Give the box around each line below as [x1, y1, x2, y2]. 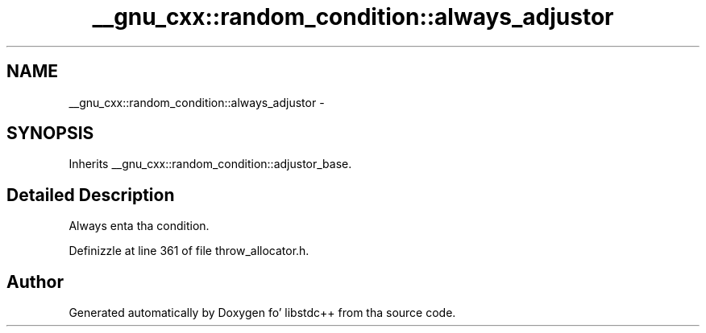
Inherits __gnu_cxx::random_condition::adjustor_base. [69, 157, 352, 171]
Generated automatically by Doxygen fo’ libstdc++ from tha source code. [69, 306, 456, 320]
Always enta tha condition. [69, 219, 210, 233]
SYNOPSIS [6, 123, 94, 144]
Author [6, 271, 64, 292]
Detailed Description [6, 184, 175, 205]
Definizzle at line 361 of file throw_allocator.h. [69, 244, 309, 258]
